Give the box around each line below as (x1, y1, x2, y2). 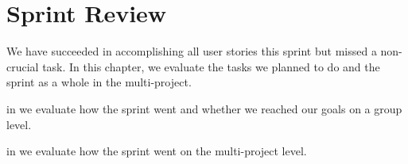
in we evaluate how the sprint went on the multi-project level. (6, 143, 307, 159)
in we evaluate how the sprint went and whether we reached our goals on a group (6, 100, 402, 116)
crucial (6, 58, 39, 74)
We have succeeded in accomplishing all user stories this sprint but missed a (6, 43, 377, 59)
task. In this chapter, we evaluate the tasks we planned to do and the (42, 58, 380, 74)
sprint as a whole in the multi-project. (6, 74, 192, 90)
